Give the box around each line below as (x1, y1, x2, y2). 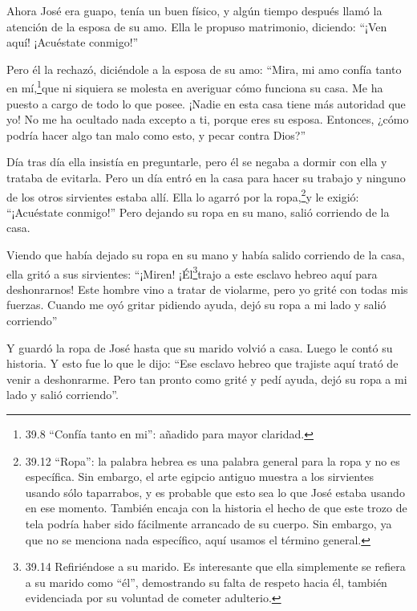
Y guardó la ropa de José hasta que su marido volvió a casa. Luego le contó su (6, 339, 393, 356)
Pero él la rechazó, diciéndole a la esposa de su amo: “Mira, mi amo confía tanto (6, 60, 402, 77)
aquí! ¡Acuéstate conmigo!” (6, 34, 139, 51)
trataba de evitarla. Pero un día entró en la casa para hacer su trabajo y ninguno (6, 169, 406, 185)
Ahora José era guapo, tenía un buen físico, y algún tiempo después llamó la (6, 2, 383, 18)
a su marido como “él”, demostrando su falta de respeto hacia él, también (25, 573, 387, 590)
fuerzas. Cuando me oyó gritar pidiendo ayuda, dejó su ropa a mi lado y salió (6, 296, 387, 313)
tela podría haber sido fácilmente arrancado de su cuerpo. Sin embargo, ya (25, 515, 392, 532)
